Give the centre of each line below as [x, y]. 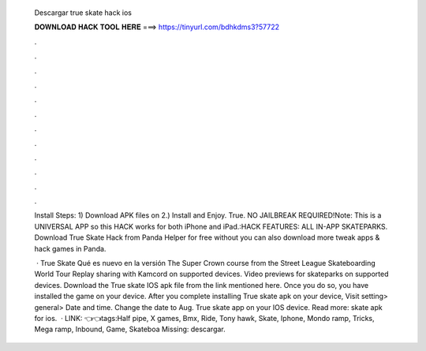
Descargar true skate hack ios [83, 13]
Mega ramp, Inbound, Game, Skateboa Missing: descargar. [130, 329]
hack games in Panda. [70, 248]
